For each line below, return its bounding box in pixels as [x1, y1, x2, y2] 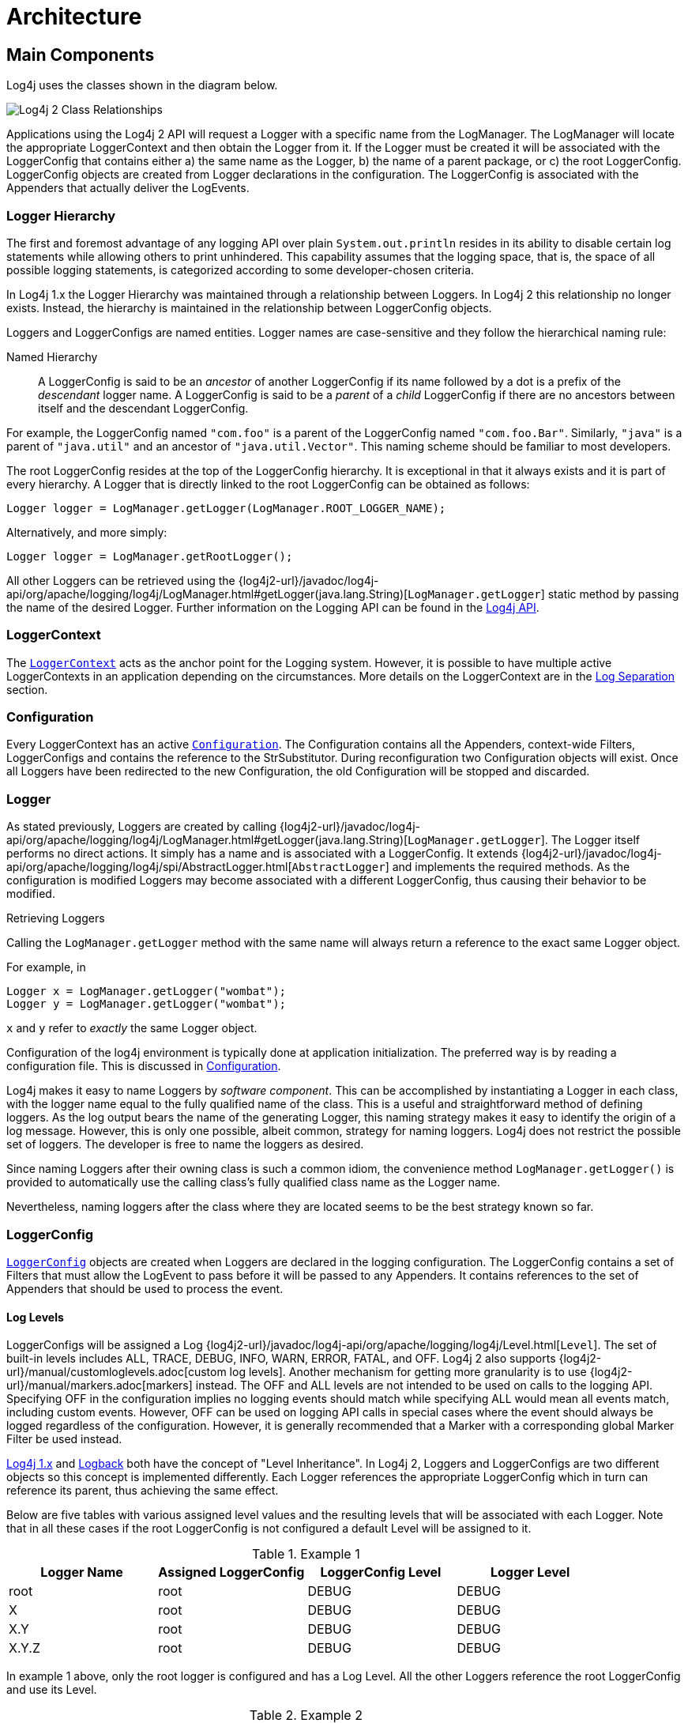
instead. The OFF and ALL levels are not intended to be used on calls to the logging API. [195, 1378, 653, 1393]
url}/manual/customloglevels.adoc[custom [6, 1365, 227, 1379]
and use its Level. [6, 1683, 97, 1697]
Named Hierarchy [6, 349, 98, 364]
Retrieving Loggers [6, 911, 105, 926]
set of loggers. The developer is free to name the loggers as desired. [6, 1137, 364, 1152]
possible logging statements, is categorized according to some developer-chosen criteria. [6, 262, 475, 277]
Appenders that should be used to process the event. [6, 1281, 284, 1295]
